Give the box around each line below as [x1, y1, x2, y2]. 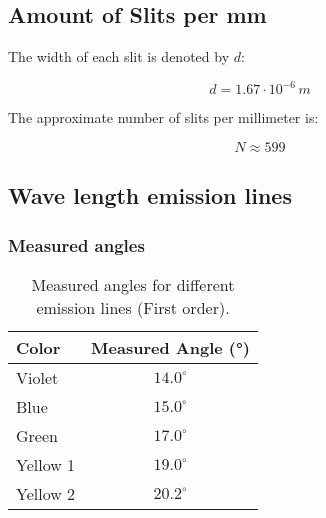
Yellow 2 [16, 481, 76, 505]
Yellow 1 [16, 452, 76, 476]
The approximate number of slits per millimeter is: [8, 107, 319, 128]
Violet [16, 365, 59, 389]
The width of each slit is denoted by [8, 46, 230, 67]
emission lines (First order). [36, 295, 230, 319]
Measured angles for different [31, 272, 235, 296]
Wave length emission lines [8, 180, 292, 211]
